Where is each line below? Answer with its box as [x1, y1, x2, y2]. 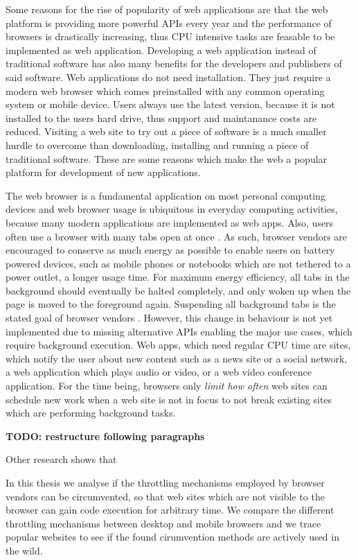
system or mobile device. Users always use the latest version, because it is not [6, 97, 335, 112]
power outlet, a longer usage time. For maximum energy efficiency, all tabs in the [6, 270, 350, 284]
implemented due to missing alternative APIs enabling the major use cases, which [6, 324, 352, 338]
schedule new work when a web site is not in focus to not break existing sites [6, 392, 332, 406]
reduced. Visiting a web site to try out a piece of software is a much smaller [6, 124, 327, 139]
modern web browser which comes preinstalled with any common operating [6, 83, 325, 98]
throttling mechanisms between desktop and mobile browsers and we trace [6, 516, 321, 530]
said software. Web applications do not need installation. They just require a [6, 69, 331, 84]
